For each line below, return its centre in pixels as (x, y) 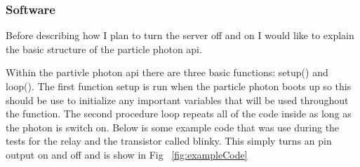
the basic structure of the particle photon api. (104, 49)
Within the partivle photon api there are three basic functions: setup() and (167, 72)
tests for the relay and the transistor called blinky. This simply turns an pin (169, 141)
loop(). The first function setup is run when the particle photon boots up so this (179, 86)
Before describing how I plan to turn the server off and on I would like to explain (180, 35)
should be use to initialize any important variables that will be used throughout (177, 100)
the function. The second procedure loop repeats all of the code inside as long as (179, 114)
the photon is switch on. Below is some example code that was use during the (173, 127)
